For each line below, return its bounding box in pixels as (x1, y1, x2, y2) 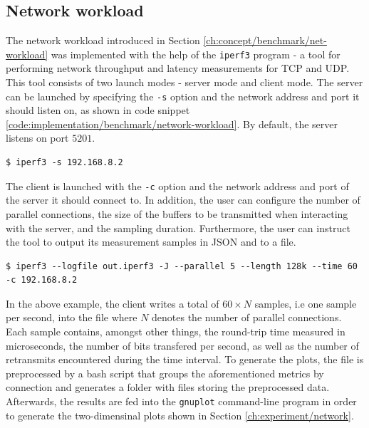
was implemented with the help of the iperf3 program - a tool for (51, 46, 341, 61)
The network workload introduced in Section (6, 33, 200, 48)
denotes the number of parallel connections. (152, 310, 342, 325)
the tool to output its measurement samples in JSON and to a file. (6, 234, 296, 249)
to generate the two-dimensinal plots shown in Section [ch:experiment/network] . (6, 407, 354, 422)
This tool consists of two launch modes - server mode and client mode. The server (6, 75, 363, 90)
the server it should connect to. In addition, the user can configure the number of (6, 192, 360, 207)
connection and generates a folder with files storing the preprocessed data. (6, 380, 330, 395)
